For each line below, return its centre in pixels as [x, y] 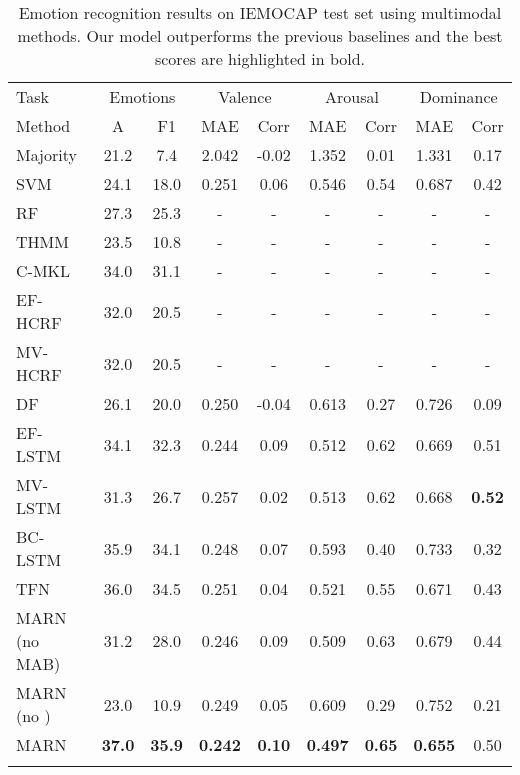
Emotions [142, 96]
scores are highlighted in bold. [260, 58]
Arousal [352, 96]
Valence [245, 96]
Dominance [458, 96]
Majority [46, 154]
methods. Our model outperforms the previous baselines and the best [260, 35]
